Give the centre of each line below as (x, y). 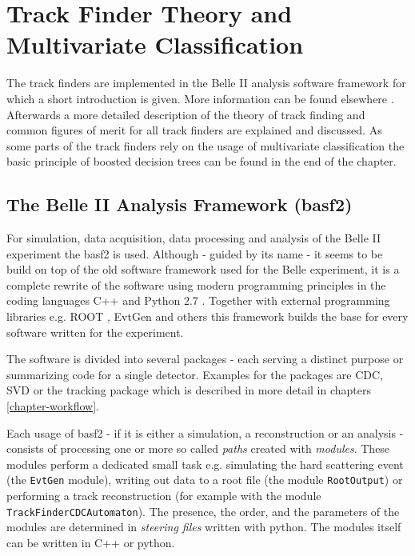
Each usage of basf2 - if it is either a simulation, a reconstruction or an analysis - (205, 432)
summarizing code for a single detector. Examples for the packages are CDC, (195, 374)
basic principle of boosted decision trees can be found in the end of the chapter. (202, 161)
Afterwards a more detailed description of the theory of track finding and (186, 114)
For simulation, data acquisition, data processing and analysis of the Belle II (194, 238)
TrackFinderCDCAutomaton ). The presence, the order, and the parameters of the (203, 511)
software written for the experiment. (95, 332)
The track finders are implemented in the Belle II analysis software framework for (206, 83)
